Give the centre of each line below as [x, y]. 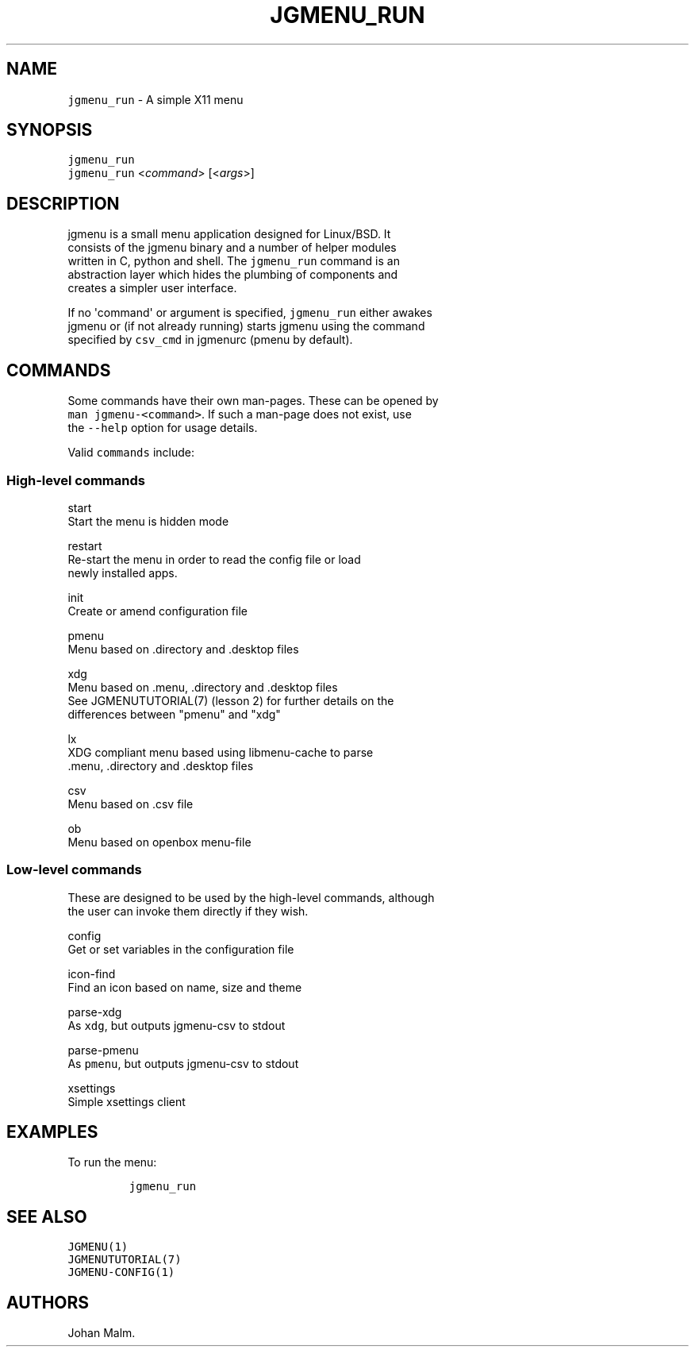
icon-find [92, 973]
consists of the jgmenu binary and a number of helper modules [232, 248]
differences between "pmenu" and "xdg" [174, 714]
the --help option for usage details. [163, 428]
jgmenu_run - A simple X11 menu [156, 99]
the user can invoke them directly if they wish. [188, 911]
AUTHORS [48, 1302]
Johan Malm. [102, 1333]
